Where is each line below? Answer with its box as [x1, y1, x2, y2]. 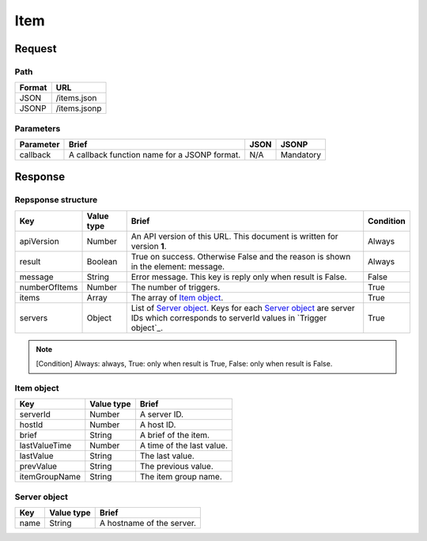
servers [19, 312, 48, 323]
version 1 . [130, 240, 167, 252]
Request [14, 42, 57, 55]
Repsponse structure [14, 195, 98, 206]
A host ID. [139, 419, 176, 430]
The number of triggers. [130, 282, 221, 293]
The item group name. [139, 471, 223, 482]
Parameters [14, 123, 61, 134]
